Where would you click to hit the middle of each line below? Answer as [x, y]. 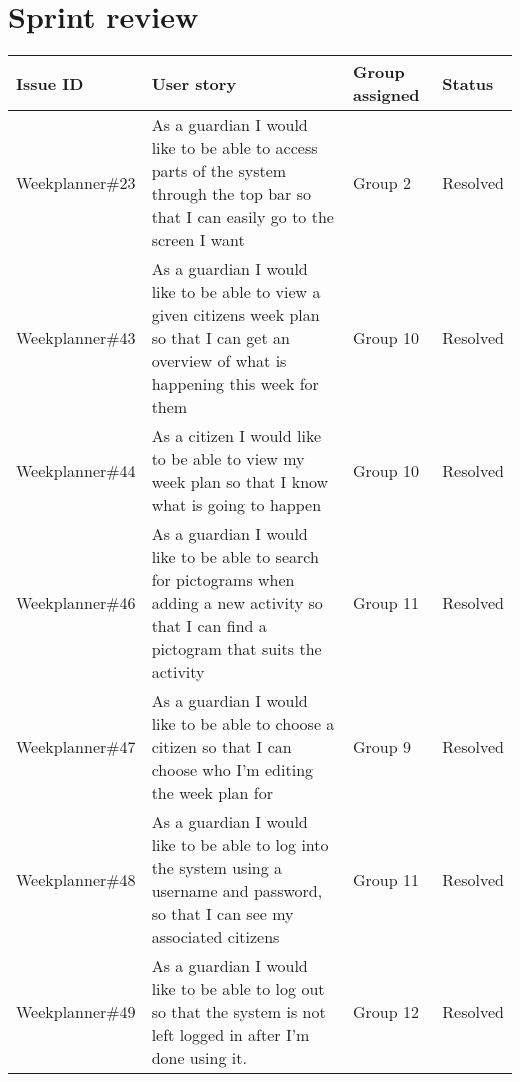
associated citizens [215, 937]
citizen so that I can [221, 747]
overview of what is [219, 361]
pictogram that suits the [236, 649]
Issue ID [50, 83]
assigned [386, 95]
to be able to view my [228, 459]
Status [468, 83]
